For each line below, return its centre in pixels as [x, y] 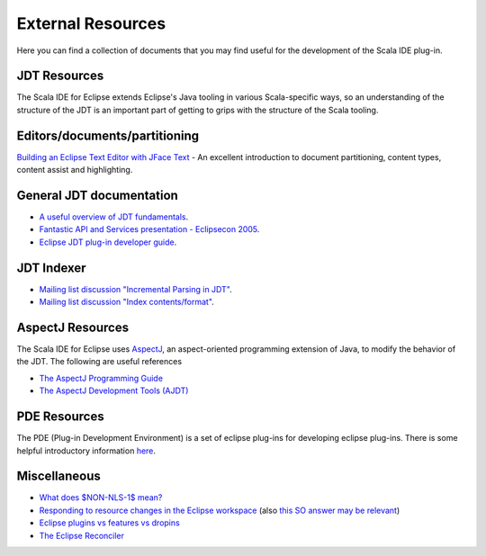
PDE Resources [60, 417]
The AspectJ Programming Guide [101, 378]
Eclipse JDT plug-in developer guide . [108, 242]
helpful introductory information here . [86, 451]
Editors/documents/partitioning [108, 135]
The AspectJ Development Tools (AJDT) [114, 390]
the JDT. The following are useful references [99, 362]
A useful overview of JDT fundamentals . [114, 217]
